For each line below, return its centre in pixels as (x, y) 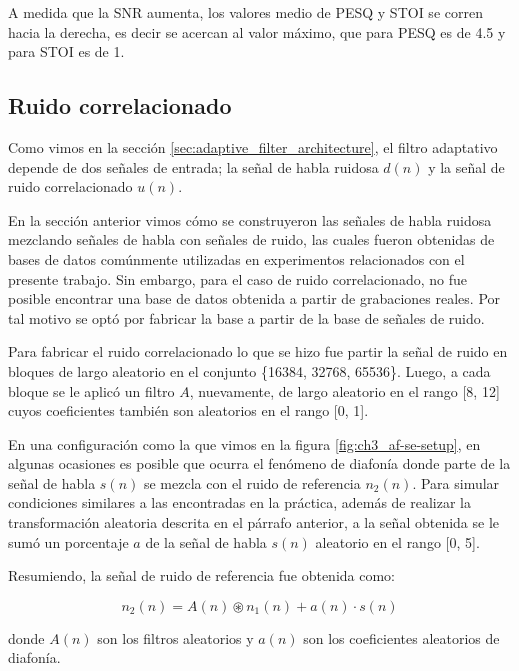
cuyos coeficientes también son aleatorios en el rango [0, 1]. (188, 410)
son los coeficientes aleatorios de (401, 637)
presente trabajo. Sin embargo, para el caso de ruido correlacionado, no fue (237, 278)
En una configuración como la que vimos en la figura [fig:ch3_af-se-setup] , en (244, 443)
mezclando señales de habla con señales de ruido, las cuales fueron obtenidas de (251, 239)
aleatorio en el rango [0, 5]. (397, 541)
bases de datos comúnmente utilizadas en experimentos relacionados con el (236, 258)
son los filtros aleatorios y (175, 637)
